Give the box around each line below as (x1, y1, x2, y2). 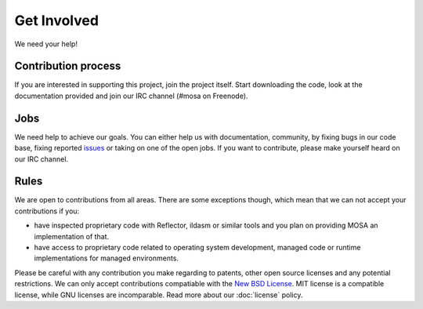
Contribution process (14, 60, 121, 73)
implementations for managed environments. (34, 253, 179, 263)
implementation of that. (34, 231, 110, 241)
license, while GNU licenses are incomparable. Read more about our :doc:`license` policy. (14, 290, 303, 300)
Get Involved (14, 12, 99, 29)
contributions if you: (14, 206, 80, 216)
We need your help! (14, 39, 78, 49)
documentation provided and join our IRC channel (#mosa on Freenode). (14, 91, 248, 100)
